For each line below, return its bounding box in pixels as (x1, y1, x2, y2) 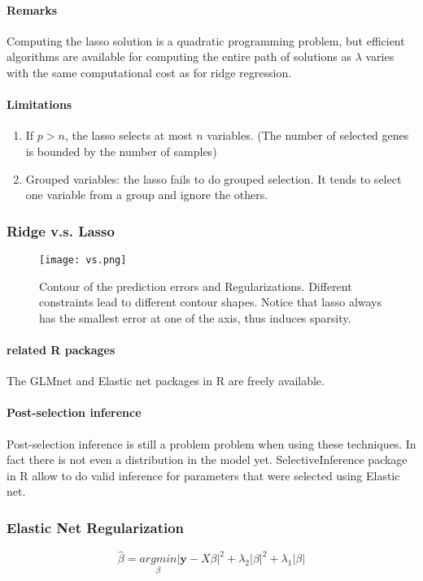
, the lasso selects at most (64, 127, 193, 144)
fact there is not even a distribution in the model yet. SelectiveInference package (7, 451, 408, 468)
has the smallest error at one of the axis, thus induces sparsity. (39, 309, 351, 326)
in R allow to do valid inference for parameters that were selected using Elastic (7, 466, 400, 483)
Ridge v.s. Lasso (7, 220, 115, 241)
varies (365, 48, 395, 65)
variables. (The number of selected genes (207, 127, 409, 144)
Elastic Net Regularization (7, 517, 185, 537)
